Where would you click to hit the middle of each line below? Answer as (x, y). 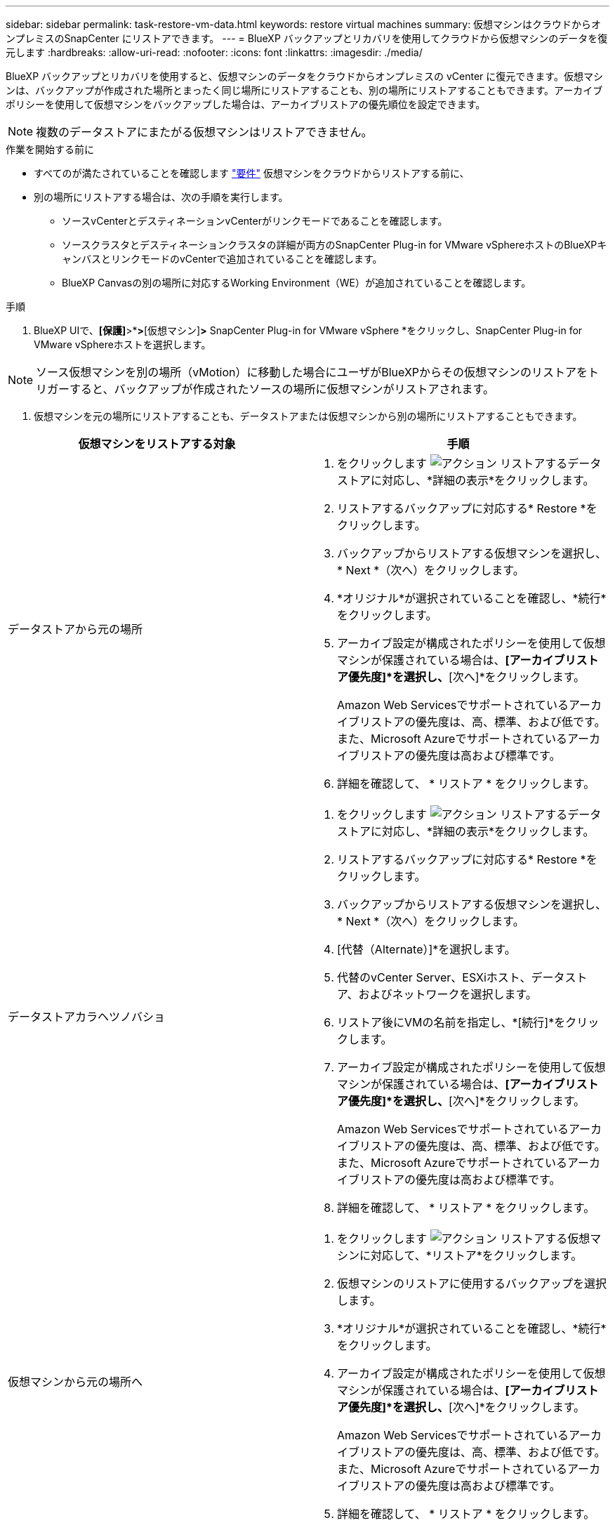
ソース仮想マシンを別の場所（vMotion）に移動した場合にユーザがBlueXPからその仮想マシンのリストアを (312, 372)
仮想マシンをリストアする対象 (157, 444)
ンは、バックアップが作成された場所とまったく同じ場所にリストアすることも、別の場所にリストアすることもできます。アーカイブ (304, 90)
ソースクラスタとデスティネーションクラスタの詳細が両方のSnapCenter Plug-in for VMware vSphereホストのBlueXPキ (335, 245)
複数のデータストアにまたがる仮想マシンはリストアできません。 (204, 132)
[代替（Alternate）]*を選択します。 (426, 949)
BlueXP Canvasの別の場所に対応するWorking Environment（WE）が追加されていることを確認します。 (297, 283)
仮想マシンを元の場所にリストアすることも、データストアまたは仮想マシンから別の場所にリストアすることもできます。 (308, 416)
